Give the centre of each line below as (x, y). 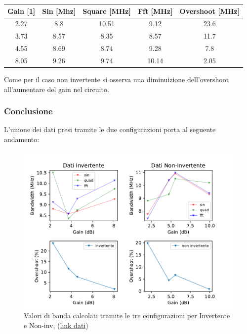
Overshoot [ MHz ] (210, 11)
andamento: (22, 139)
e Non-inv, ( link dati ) (56, 325)
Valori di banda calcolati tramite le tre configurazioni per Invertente (127, 315)
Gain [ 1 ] (21, 11)
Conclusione (28, 111)
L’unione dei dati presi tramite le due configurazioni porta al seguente (110, 129)
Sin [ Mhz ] (59, 11)
